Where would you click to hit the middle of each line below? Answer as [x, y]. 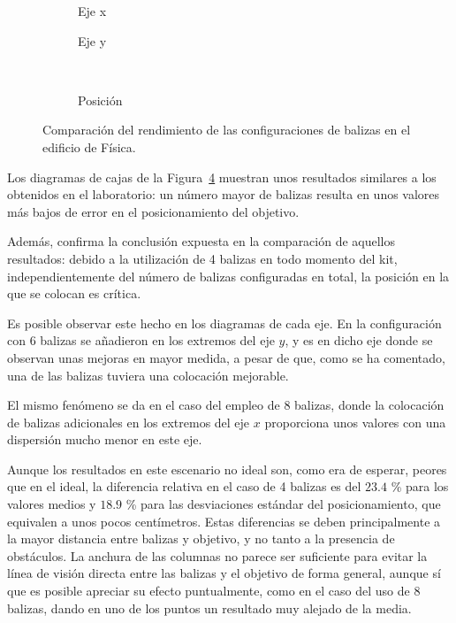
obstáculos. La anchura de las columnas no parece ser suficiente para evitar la [217, 555]
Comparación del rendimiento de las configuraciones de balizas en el [227, 130]
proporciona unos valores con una [355, 422]
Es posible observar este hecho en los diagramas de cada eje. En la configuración [224, 323]
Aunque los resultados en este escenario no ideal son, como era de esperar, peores [227, 469]
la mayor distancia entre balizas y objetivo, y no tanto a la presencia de [201, 538]
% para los [420, 486]
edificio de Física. [89, 146]
